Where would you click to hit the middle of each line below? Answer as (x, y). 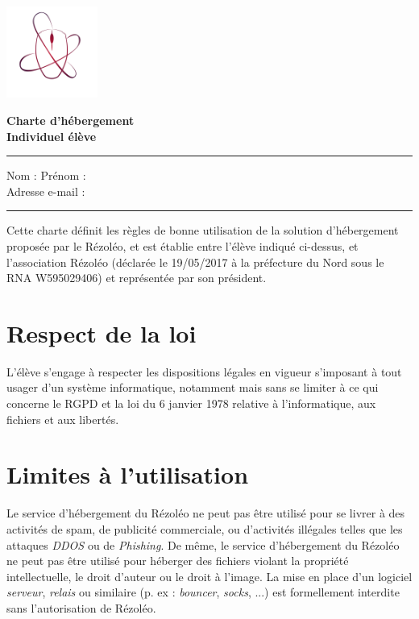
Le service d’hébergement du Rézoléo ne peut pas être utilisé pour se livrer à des (206, 513)
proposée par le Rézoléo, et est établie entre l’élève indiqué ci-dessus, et (183, 245)
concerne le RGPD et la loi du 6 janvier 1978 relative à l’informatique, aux (191, 403)
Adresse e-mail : (46, 191)
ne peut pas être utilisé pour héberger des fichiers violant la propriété (178, 561)
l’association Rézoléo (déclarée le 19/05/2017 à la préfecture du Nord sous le (195, 262)
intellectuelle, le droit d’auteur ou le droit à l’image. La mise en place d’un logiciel (209, 576)
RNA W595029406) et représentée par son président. (137, 278)
